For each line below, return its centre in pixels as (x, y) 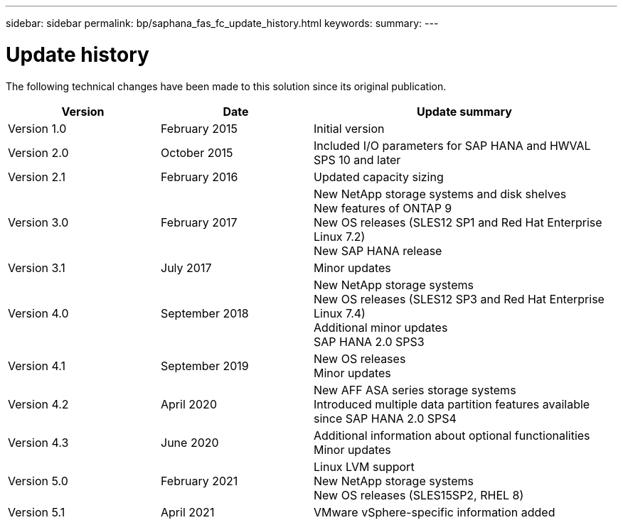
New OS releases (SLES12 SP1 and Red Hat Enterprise (458, 222)
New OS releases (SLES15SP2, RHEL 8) (419, 495)
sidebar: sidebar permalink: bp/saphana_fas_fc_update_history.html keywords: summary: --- (222, 23)
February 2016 (199, 177)
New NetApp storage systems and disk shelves (440, 194)
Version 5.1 (37, 512)
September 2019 (205, 366)
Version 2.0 (38, 152)
